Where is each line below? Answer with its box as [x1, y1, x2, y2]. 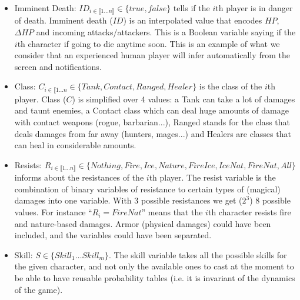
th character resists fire [208, 206, 291, 218]
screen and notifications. [14, 60, 102, 72]
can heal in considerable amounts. [14, 139, 136, 151]
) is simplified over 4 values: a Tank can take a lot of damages [72, 92, 295, 105]
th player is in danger [215, 2, 293, 14]
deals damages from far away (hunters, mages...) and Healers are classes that [14, 127, 291, 139]
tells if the [173, 2, 210, 14]
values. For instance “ [14, 206, 92, 218]
